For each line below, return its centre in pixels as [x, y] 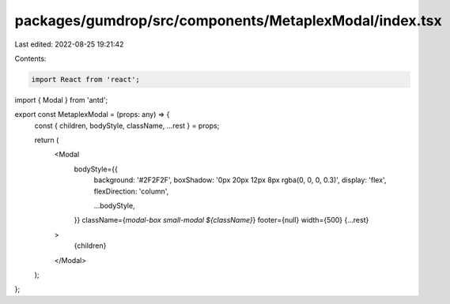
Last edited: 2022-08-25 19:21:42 [69, 44]
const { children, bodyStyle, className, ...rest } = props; [127, 126]
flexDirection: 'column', [131, 191]
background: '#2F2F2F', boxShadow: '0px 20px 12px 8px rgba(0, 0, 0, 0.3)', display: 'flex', [240, 180]
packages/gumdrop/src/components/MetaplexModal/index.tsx [228, 21]
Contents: [30, 58]
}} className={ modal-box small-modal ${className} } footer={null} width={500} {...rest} [221, 220]
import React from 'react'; [85, 79]
